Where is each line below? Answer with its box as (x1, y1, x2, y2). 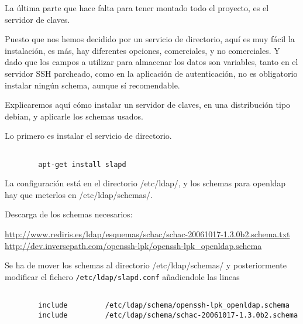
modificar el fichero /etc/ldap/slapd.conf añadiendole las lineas (5, 270, 240, 282)
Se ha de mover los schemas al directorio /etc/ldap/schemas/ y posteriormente (5, 259, 287, 271)
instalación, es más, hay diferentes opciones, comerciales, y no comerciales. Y (5, 44, 280, 56)
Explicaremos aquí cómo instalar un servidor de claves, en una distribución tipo (5, 98, 291, 111)
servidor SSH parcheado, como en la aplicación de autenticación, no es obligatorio (5, 67, 298, 79)
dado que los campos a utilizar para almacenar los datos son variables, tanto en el (5, 56, 298, 68)
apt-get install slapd (38, 160, 126, 169)
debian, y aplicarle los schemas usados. (5, 110, 143, 122)
